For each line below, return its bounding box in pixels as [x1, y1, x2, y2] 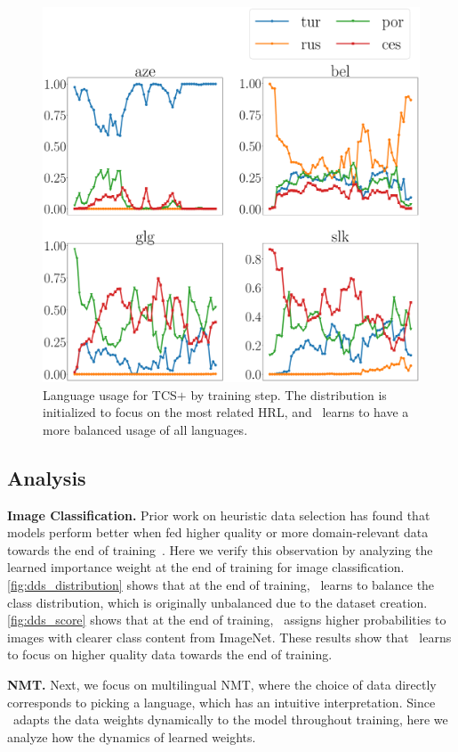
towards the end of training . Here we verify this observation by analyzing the [7, 540, 433, 559]
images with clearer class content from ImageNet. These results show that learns [7, 627, 452, 646]
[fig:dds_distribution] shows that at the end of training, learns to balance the [7, 576, 435, 594]
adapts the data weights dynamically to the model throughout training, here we [12, 710, 448, 729]
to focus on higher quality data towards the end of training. [7, 645, 333, 664]
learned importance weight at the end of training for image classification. [7, 558, 405, 576]
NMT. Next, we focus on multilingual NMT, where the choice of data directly [7, 675, 437, 694]
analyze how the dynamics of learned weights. [7, 727, 256, 746]
